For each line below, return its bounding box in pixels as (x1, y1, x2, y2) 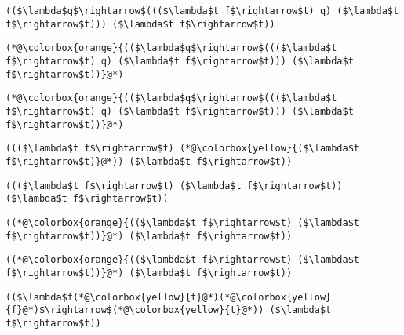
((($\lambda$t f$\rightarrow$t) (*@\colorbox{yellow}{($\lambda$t (5, 143, 360, 155)
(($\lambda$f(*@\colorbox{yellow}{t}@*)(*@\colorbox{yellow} (5, 291, 332, 303)
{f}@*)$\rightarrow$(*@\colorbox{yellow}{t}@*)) (5, 304, 264, 316)
